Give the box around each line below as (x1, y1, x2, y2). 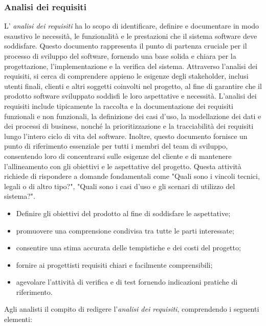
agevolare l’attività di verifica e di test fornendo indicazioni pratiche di (16, 276, 238, 287)
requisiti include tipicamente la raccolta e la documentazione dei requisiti (4, 100, 233, 111)
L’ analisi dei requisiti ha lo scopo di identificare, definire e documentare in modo (4, 20, 259, 31)
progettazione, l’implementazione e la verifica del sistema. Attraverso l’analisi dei (4, 60, 258, 71)
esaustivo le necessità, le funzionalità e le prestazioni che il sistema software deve (4, 30, 257, 41)
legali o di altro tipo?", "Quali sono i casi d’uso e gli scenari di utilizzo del (4, 180, 235, 191)
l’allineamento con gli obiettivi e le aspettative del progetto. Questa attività (4, 160, 241, 171)
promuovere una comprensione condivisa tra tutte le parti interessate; (16, 225, 234, 236)
